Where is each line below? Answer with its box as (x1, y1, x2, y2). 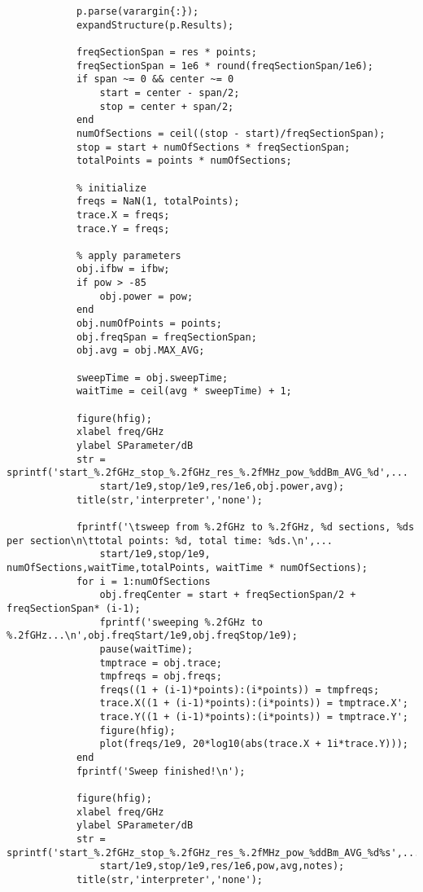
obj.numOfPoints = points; (76, 318, 222, 330)
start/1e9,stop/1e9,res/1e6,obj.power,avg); (99, 480, 345, 492)
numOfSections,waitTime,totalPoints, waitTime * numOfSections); (7, 561, 368, 573)
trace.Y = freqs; (76, 222, 170, 235)
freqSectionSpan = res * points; (76, 46, 257, 58)
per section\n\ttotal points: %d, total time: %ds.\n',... (7, 534, 333, 547)
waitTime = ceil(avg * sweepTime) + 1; (76, 385, 292, 398)
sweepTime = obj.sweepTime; (76, 371, 229, 384)
